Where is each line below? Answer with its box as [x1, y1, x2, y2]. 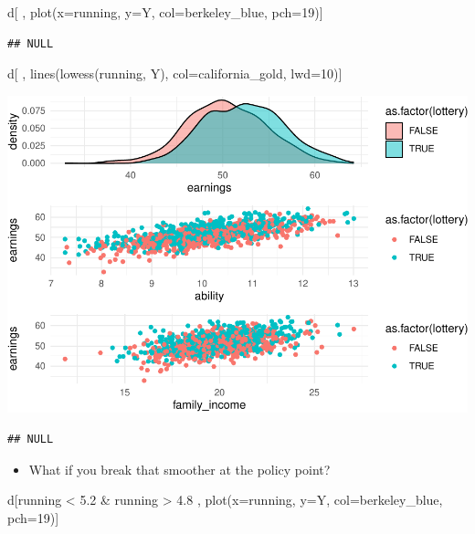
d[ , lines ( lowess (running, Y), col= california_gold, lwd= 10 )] [7, 64, 343, 83]
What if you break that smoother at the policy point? [28, 459, 331, 478]
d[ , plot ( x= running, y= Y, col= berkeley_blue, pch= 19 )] [7, 3, 323, 21]
